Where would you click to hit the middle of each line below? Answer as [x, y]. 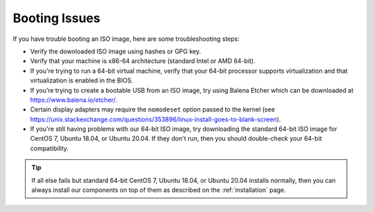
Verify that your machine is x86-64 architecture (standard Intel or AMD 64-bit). [143, 61]
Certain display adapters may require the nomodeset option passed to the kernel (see [152, 109]
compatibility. [50, 148]
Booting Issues [56, 18]
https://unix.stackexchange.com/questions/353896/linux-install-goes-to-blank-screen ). [155, 119]
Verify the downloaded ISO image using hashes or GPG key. [115, 51]
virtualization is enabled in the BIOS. [82, 80]
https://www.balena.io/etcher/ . [74, 100]
